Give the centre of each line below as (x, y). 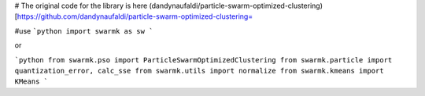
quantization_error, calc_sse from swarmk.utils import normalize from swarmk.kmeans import (200, 71)
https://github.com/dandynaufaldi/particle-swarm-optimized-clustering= (135, 16)
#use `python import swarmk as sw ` (84, 30)
